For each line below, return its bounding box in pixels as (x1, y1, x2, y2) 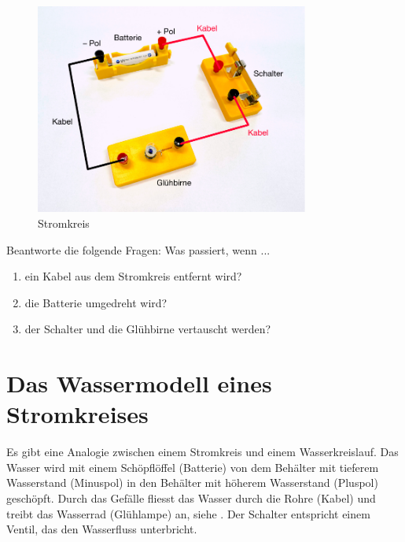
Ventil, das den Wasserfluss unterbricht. (6, 521, 197, 537)
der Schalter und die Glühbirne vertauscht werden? (24, 321, 271, 337)
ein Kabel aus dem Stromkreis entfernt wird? (24, 268, 242, 284)
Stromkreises (6, 398, 149, 430)
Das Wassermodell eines (6, 367, 272, 399)
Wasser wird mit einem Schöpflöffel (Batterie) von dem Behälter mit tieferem (6, 458, 379, 475)
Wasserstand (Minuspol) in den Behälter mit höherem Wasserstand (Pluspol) (6, 474, 378, 491)
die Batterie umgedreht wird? (24, 294, 168, 310)
